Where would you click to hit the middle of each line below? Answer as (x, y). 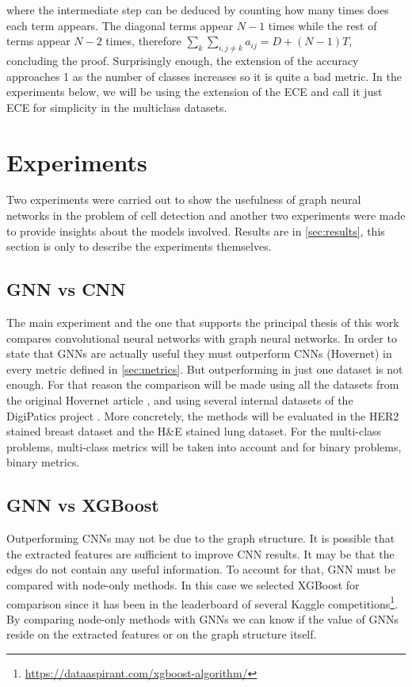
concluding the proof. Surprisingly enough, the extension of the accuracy (183, 60)
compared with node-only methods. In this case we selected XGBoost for (183, 584)
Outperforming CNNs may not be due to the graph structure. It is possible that (201, 538)
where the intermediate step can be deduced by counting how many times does (198, 10)
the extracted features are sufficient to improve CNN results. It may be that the (200, 553)
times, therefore (143, 41)
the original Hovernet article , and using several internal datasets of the (180, 400)
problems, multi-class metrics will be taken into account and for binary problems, (204, 446)
